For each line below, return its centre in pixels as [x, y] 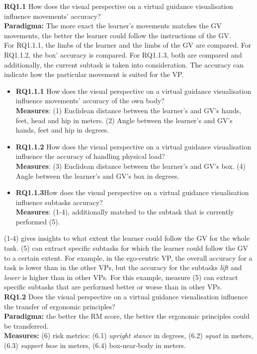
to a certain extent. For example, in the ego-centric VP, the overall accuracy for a [128, 257]
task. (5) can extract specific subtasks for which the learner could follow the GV [126, 248]
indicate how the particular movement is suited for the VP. [94, 74]
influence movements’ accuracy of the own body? [90, 101]
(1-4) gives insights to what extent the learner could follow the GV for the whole [127, 238]
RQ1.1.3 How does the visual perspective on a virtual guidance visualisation [132, 192]
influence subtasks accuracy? [59, 202]
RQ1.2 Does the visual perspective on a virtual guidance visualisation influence [126, 297]
